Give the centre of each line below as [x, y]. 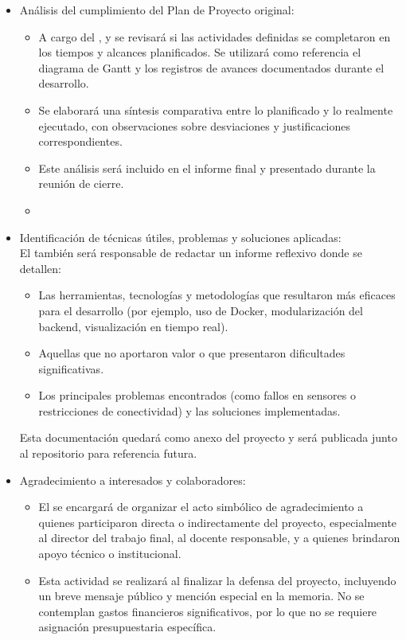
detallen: [40, 268]
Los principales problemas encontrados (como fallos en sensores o [197, 395]
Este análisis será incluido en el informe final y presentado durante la [207, 168]
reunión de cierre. [81, 183]
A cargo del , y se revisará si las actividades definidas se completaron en [215, 36]
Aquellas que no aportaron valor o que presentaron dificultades [192, 353]
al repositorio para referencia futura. [108, 453]
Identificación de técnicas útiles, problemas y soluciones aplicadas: [180, 237]
